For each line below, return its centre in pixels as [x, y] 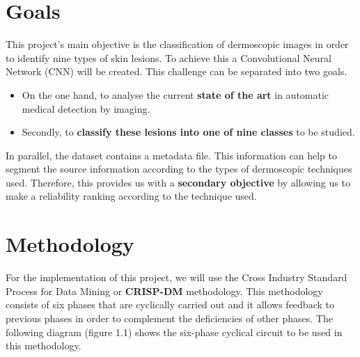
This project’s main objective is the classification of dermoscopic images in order [177, 44]
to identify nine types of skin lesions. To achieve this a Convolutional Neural [169, 57]
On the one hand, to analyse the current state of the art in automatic [175, 94]
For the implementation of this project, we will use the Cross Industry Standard [177, 277]
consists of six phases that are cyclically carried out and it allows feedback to [170, 304]
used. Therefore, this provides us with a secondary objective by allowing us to [178, 182]
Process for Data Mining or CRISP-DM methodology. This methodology [164, 291]
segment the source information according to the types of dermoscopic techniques [179, 169]
